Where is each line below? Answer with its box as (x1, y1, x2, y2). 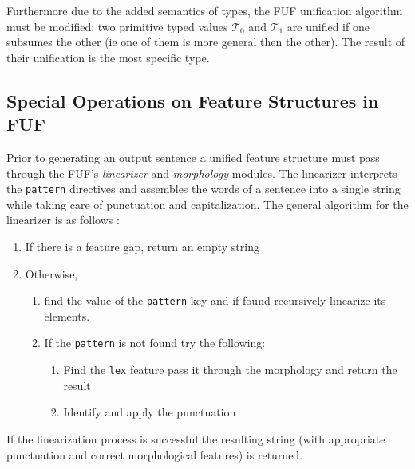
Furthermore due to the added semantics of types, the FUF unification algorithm (6, 2, 403, 18)
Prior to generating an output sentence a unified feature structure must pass (6, 148, 380, 165)
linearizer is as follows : (6, 211, 120, 228)
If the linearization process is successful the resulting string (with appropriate (6, 430, 385, 447)
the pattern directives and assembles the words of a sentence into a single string (6, 180, 401, 197)
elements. (44, 307, 90, 324)
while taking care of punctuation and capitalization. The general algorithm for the (6, 195, 409, 212)
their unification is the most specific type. (6, 49, 210, 65)
